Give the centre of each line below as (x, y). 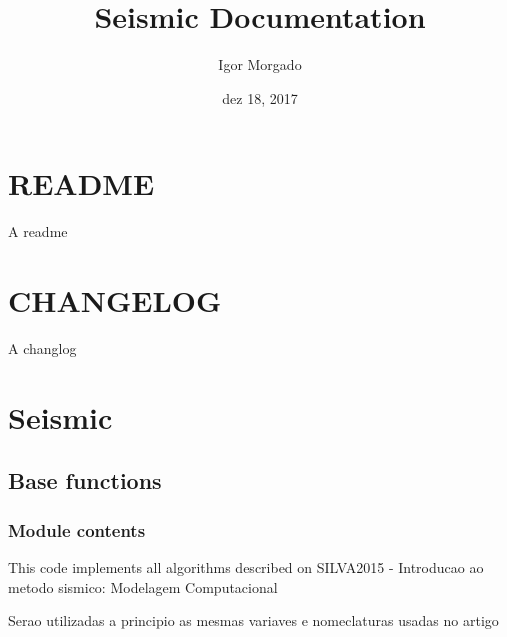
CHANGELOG (115, 300)
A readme (38, 231)
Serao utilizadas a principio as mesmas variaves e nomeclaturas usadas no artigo (253, 620)
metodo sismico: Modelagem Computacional (143, 586)
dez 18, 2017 (260, 97)
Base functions (85, 480)
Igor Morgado (260, 64)
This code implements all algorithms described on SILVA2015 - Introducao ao (246, 566)
